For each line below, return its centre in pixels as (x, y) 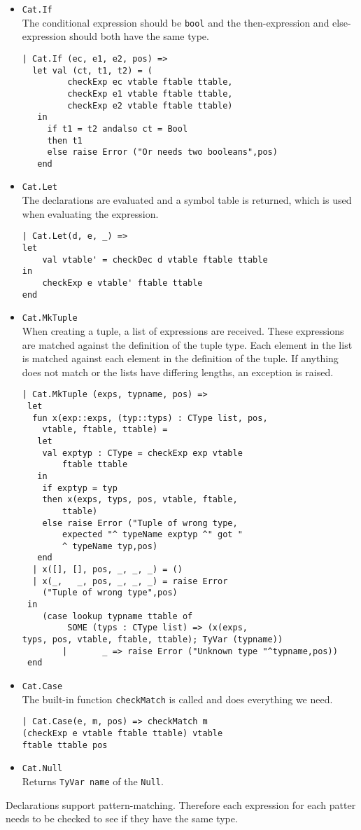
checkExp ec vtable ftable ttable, (150, 82)
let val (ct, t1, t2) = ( (92, 70)
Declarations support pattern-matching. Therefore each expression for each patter (181, 804)
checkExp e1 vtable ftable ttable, (150, 94)
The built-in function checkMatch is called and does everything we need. (177, 699)
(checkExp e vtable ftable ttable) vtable (122, 733)
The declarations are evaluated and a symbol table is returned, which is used (187, 200)
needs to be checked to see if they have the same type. (122, 818)
